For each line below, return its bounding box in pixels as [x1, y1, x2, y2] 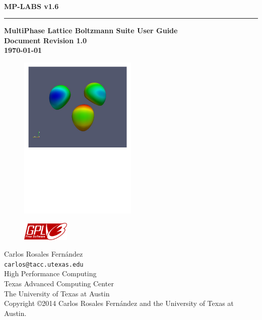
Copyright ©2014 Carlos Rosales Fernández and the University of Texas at [4, 298, 234, 308]
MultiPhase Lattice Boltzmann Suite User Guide [4, 25, 178, 36]
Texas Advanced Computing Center [4, 278, 114, 289]
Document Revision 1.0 [4, 35, 87, 45]
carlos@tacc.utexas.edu [4, 261, 84, 268]
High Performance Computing [4, 268, 97, 279]
